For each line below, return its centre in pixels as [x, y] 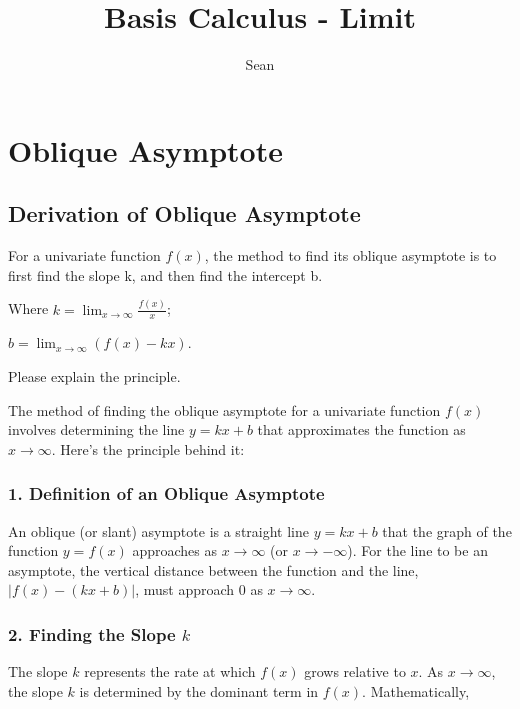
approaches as [174, 550]
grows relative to [355, 671]
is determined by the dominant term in [199, 690]
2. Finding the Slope [92, 633]
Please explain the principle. [94, 376]
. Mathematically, [416, 690]
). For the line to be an [417, 550]
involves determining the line [96, 429]
